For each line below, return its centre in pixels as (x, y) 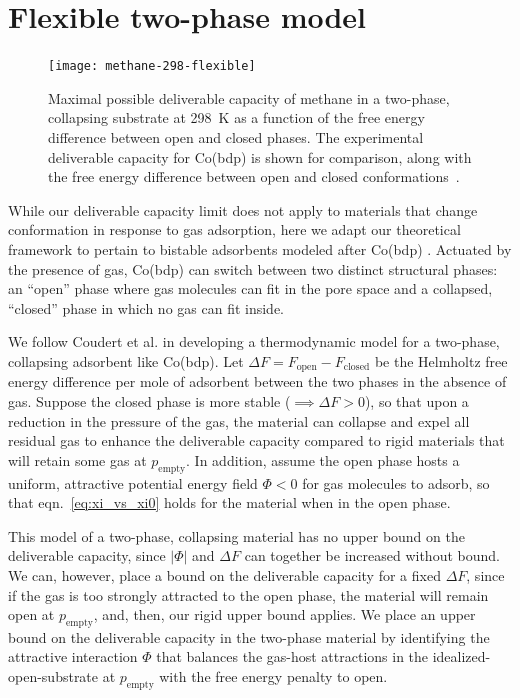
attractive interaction (73, 656)
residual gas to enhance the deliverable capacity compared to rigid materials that (256, 440)
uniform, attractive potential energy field (133, 482)
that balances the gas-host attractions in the (292, 656)
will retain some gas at (77, 459)
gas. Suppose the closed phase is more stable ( (149, 400)
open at (31, 614)
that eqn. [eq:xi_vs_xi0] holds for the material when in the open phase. (229, 502)
